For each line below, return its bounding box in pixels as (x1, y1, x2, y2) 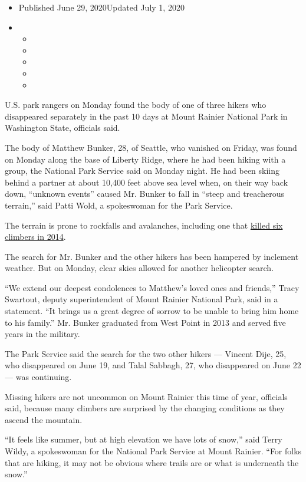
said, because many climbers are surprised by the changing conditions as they (5, 402, 285, 414)
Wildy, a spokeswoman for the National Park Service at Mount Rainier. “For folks (5, 445, 302, 457)
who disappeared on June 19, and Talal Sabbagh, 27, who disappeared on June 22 (5, 359, 301, 371)
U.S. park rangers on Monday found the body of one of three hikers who (5, 98, 266, 111)
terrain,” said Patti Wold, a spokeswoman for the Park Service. (5, 199, 233, 211)
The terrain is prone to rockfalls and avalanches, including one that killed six (5, 219, 283, 231)
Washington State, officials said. (5, 121, 120, 134)
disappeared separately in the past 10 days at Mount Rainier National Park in (5, 110, 288, 122)
